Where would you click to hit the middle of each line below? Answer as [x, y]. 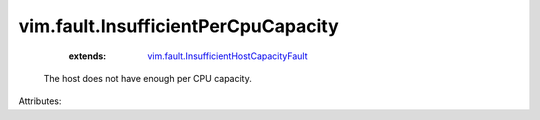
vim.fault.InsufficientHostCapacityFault [228, 56]
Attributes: [40, 101]
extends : [87, 56]
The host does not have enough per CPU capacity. [147, 78]
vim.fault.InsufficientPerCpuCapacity [178, 26]
